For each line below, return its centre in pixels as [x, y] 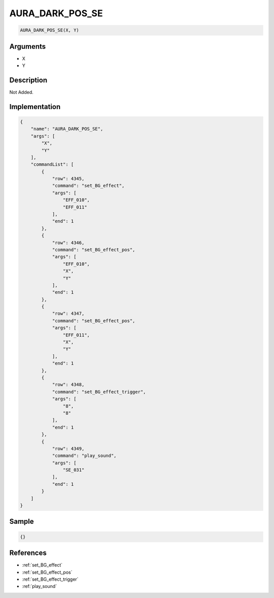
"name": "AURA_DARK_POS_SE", [67, 129]
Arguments [28, 46]
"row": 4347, [68, 314]
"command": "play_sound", [84, 456]
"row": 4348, [68, 385]
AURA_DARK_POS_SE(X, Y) [50, 30]
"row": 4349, [68, 448]
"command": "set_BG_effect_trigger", [99, 392]
